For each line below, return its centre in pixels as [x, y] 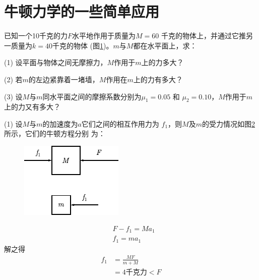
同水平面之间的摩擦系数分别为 [92, 96]
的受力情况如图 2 [228, 123]
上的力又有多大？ [32, 107]
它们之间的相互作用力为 [120, 123]
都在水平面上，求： [165, 45]
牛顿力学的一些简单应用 [82, 11]
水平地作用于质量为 [104, 36]
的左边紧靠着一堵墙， [64, 79]
